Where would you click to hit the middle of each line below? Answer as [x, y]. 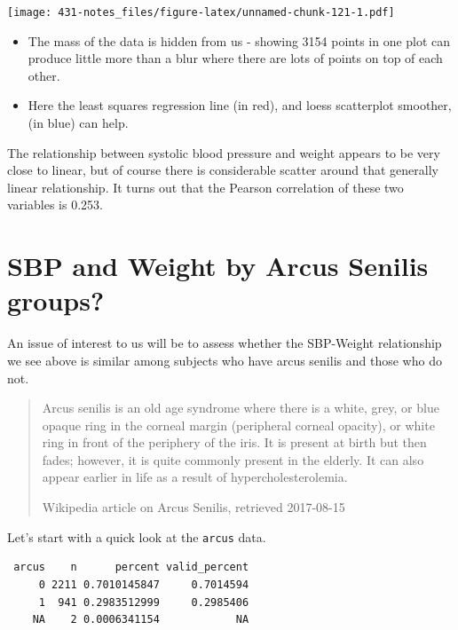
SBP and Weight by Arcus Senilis [218, 266]
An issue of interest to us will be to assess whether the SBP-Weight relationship [225, 343]
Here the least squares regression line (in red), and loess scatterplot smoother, [240, 105]
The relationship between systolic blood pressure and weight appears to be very [224, 152]
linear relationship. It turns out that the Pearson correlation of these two [205, 187]
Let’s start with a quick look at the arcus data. [137, 536]
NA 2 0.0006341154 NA [141, 620]
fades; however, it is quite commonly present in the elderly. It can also [233, 459]
